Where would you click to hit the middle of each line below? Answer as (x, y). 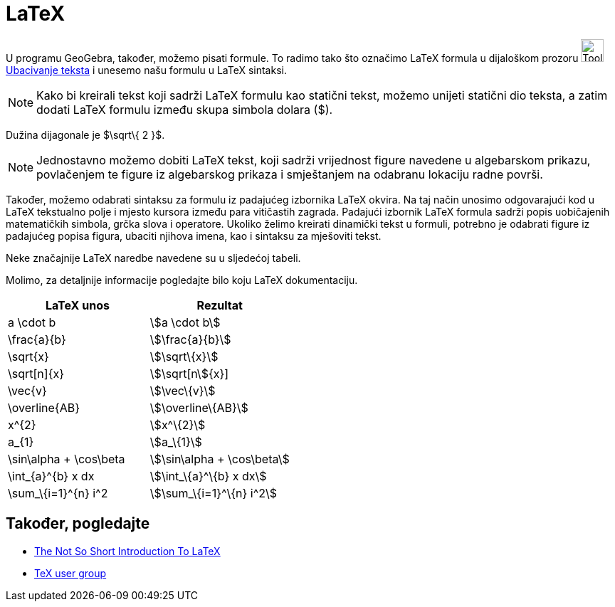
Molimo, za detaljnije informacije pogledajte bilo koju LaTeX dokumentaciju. (182, 280)
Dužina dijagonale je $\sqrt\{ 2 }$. (85, 134)
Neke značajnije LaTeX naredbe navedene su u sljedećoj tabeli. (153, 258)
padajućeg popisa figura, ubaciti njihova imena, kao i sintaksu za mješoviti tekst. (194, 236)
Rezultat (220, 305)
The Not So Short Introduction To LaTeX (127, 551)
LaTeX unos (77, 305)
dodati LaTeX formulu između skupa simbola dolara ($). (185, 109)
